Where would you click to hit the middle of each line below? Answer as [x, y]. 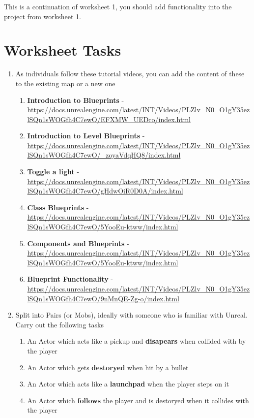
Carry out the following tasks [59, 324]
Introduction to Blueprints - [76, 100]
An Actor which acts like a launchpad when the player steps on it [128, 384]
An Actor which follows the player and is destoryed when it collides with [138, 400]
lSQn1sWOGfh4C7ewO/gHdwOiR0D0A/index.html [105, 191]
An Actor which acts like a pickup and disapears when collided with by [137, 341]
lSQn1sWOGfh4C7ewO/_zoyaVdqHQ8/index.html [104, 155]
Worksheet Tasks [63, 50]
